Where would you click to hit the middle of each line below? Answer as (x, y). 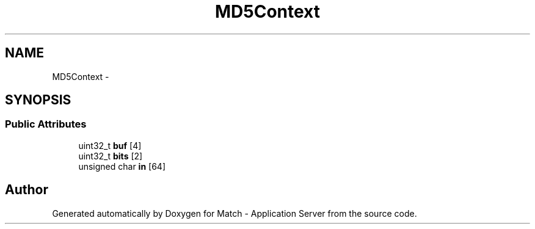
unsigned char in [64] (122, 166)
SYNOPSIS (38, 100)
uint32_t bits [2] (111, 156)
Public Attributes (46, 124)
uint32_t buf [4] (110, 145)
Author (27, 190)
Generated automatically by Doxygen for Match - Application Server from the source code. (235, 213)
